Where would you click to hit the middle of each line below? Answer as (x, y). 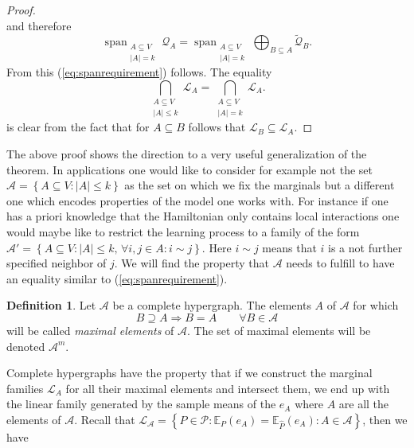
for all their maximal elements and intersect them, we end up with (228, 388)
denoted (26, 346)
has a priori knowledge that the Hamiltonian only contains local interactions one (203, 216)
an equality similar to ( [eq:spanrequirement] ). (117, 278)
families (25, 388)
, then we (385, 419)
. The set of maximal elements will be (279, 330)
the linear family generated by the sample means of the (141, 404)
